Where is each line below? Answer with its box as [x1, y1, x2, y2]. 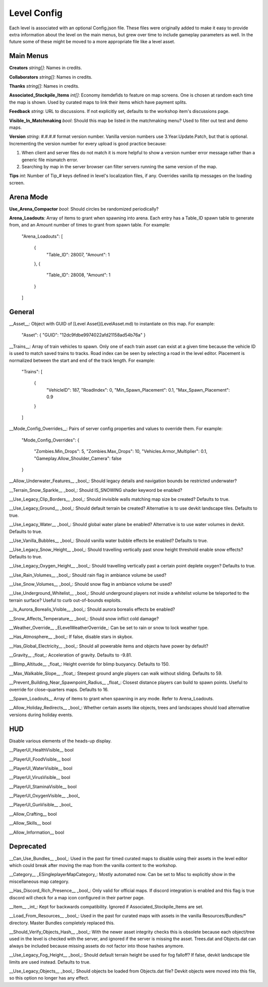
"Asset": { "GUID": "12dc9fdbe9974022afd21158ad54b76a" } [21, 332, 146, 338]
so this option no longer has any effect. [9, 975, 89, 981]
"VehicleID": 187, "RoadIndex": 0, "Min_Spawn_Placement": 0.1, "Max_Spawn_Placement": [46, 387, 230, 393]
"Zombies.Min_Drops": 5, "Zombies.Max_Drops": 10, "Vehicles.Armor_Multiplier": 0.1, [34, 448, 208, 454]
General [9, 308, 35, 316]
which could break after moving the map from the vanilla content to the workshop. [9, 862, 177, 868]
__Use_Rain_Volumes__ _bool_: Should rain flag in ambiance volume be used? [9, 572, 166, 578]
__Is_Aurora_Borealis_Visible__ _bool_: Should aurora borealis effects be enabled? [9, 606, 176, 612]
